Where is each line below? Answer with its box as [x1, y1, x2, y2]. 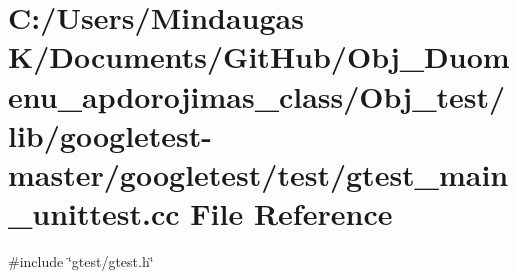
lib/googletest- [8, 114, 213, 155]
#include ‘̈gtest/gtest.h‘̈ [8, 251, 154, 272]
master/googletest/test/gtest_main [8, 153, 509, 194]
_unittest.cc [8, 193, 180, 234]
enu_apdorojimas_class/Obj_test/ [8, 75, 506, 116]
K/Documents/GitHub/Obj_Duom [8, 36, 510, 77]
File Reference [190, 193, 393, 234]
